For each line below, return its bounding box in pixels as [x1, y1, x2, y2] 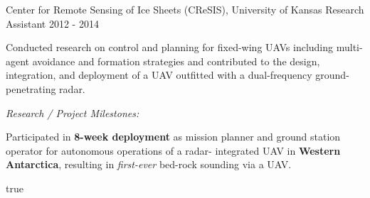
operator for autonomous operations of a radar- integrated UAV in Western [6, 143, 341, 158]
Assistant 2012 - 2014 [6, 16, 99, 31]
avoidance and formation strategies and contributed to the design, [32, 53, 320, 68]
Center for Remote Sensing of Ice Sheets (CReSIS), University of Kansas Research [6, 2, 364, 16]
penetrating [6, 81, 56, 96]
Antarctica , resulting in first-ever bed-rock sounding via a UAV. [6, 157, 292, 172]
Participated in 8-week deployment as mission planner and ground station [6, 129, 341, 144]
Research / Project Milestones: [6, 105, 139, 120]
